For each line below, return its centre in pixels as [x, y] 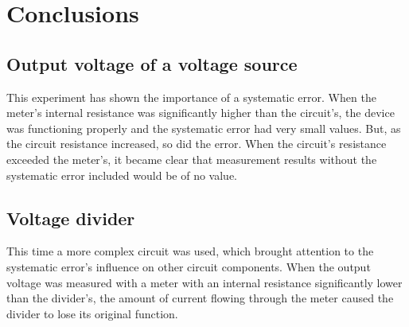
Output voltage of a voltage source [152, 63]
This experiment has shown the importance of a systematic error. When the [191, 97]
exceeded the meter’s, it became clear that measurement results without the [192, 159]
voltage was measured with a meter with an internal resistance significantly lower [204, 282]
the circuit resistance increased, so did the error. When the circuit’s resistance [197, 144]
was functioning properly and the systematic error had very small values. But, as [204, 128]
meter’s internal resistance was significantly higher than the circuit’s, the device [201, 113]
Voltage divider [71, 218]
